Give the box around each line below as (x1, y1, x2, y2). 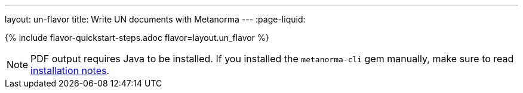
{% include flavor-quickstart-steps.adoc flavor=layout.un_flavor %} (5, 33, 269, 43)
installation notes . (30, 65, 110, 76)
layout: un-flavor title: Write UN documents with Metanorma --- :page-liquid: (5, 14, 306, 24)
